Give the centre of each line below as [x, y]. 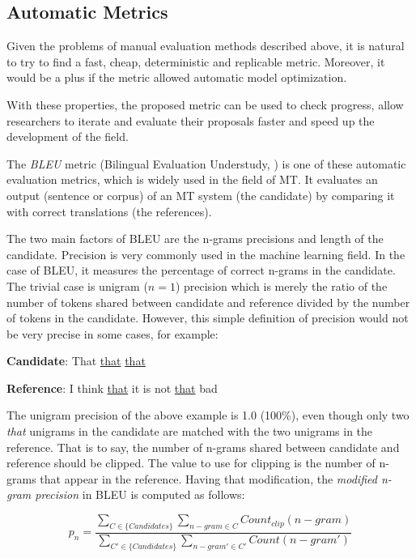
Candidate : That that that [76, 361]
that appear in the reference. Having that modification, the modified [208, 478]
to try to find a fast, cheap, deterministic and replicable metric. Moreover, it [196, 61]
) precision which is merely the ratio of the [281, 285]
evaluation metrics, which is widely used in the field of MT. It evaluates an [192, 179]
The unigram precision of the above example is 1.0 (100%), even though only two [208, 415]
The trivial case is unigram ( [77, 285]
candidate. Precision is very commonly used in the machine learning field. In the [206, 254]
